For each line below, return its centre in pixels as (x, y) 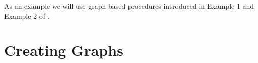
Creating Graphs (64, 50)
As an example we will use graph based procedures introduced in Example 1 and (129, 6)
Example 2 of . (27, 16)
